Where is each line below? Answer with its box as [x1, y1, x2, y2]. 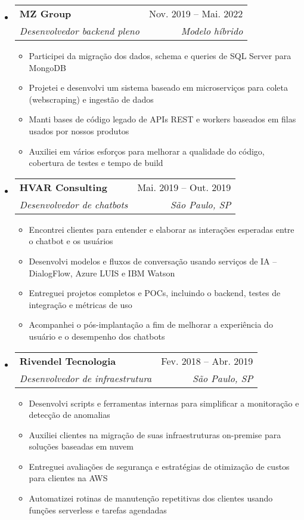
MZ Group [19, 7, 72, 20]
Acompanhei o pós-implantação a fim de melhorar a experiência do [29, 318, 273, 331]
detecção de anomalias [29, 408, 110, 421]
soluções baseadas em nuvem [29, 440, 134, 453]
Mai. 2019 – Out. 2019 [137, 180, 231, 194]
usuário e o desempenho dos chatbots [29, 330, 165, 342]
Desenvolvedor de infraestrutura [19, 371, 152, 385]
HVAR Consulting [19, 180, 107, 194]
